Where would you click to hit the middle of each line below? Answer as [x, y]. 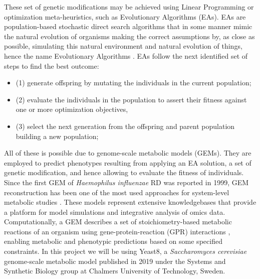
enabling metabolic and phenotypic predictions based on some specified [113, 241]
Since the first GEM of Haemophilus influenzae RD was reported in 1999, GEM [126, 182]
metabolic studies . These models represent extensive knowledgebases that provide [130, 202]
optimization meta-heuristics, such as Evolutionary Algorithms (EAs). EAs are [125, 16]
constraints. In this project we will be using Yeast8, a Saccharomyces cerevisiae [125, 251]
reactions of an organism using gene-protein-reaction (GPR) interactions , [117, 231]
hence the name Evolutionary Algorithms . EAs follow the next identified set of [126, 55]
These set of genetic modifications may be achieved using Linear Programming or [129, 7]
